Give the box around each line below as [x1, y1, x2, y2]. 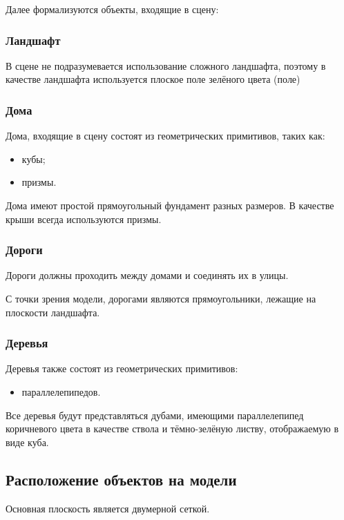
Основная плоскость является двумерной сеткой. [6, 501, 210, 515]
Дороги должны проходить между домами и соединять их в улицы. [6, 268, 289, 282]
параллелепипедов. [21, 385, 101, 398]
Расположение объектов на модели [6, 468, 237, 490]
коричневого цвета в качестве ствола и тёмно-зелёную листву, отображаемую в [6, 421, 339, 436]
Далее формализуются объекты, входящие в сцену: [6, 2, 219, 16]
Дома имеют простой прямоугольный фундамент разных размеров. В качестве [6, 198, 334, 212]
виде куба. [6, 434, 49, 449]
